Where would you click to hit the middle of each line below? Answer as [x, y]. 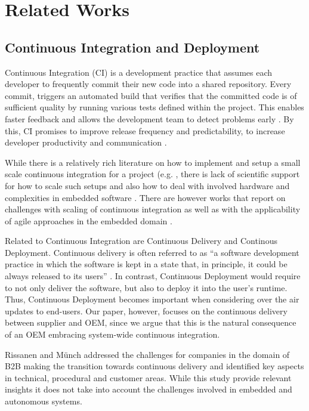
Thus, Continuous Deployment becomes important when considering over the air [152, 299]
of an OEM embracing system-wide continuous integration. [112, 334]
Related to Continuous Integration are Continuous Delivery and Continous [141, 241]
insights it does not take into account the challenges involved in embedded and [149, 389]
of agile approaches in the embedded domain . [89, 220]
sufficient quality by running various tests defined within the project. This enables [154, 107]
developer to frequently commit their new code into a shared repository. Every [148, 84]
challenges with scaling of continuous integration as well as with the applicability [153, 209]
